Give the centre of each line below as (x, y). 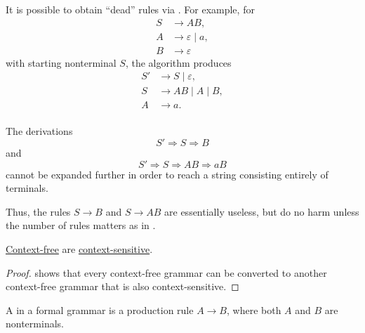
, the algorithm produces (178, 62)
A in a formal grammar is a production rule (100, 309)
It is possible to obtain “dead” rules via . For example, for (130, 9)
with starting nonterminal (61, 62)
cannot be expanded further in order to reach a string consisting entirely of (167, 174)
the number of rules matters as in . (81, 225)
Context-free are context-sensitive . (79, 248)
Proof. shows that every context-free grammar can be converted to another (166, 272)
